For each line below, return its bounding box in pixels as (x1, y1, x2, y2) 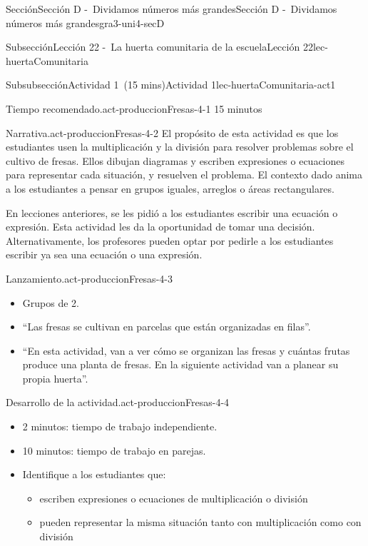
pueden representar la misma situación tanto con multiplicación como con (39, 515, 362, 530)
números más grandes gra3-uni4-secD (6, 15, 165, 30)
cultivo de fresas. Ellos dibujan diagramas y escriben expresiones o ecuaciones (6, 153, 345, 168)
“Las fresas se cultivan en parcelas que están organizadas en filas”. (22, 319, 311, 334)
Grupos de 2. (22, 295, 79, 310)
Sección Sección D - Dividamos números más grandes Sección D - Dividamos (6, 1, 337, 16)
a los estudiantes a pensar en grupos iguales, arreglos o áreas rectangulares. (6, 181, 334, 196)
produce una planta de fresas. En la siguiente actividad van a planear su (22, 357, 339, 372)
